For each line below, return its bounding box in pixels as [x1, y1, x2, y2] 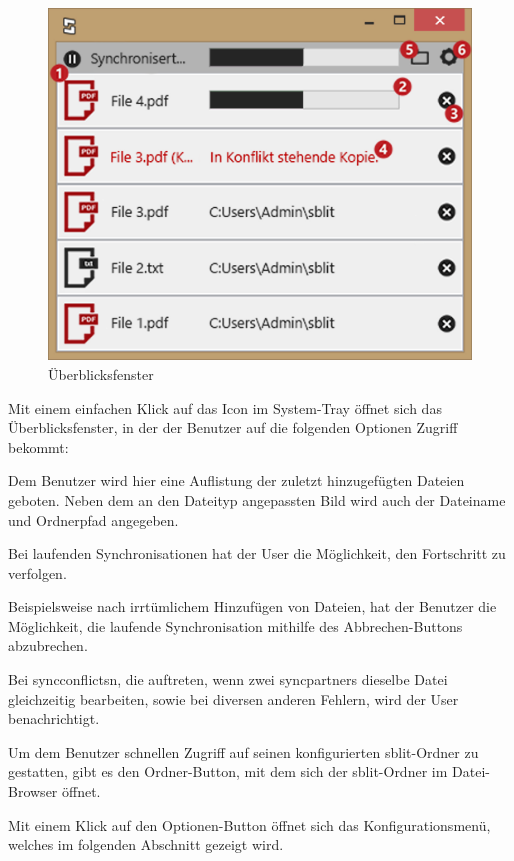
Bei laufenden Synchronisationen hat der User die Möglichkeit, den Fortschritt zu [8, 543, 506, 564]
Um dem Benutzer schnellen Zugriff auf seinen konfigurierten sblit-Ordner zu [8, 741, 479, 762]
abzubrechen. [8, 635, 88, 656]
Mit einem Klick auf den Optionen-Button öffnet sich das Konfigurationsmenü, [8, 814, 491, 835]
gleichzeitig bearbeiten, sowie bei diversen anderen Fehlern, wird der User [8, 688, 459, 709]
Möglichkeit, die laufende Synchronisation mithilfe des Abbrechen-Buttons [8, 615, 463, 636]
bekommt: [8, 436, 69, 457]
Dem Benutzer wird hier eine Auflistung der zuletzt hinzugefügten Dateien [8, 470, 465, 491]
